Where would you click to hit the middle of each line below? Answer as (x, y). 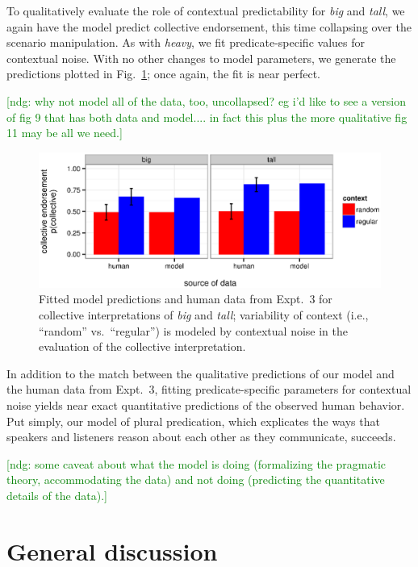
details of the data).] (57, 495)
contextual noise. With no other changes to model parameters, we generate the (201, 58)
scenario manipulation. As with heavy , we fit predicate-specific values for (186, 42)
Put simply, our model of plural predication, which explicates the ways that (193, 421)
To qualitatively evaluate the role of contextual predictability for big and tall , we (206, 10)
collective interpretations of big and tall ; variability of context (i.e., (204, 315)
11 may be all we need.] (65, 133)
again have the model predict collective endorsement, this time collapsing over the (209, 26)
